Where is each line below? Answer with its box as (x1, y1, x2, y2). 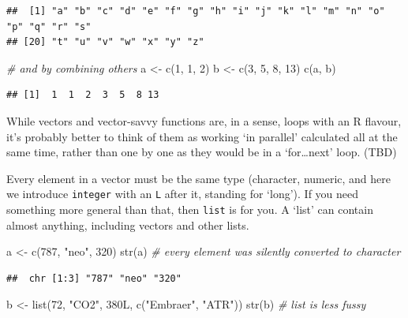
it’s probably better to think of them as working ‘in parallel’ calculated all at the (6, 128, 398, 144)
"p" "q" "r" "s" (6, 21, 92, 32)
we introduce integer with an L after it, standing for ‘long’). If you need (6, 185, 359, 202)
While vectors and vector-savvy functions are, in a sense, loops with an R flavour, (6, 112, 402, 129)
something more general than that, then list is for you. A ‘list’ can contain (6, 201, 373, 217)
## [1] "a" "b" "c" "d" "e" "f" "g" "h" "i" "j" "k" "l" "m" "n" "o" (6, 6, 385, 17)
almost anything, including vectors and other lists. (6, 216, 249, 233)
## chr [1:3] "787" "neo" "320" (6, 272, 182, 284)
